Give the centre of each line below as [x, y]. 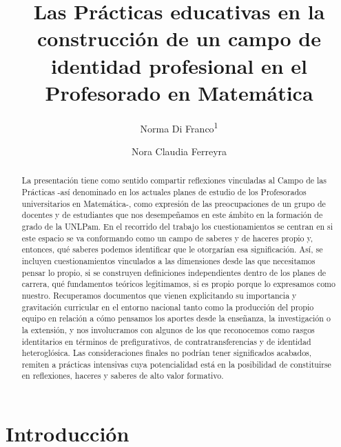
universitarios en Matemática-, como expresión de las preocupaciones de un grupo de [174, 203]
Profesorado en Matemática [179, 92]
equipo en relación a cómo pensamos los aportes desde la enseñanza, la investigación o [176, 318]
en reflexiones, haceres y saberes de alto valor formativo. [123, 376]
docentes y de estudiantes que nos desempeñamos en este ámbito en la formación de [172, 215]
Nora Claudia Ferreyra [179, 151]
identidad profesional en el [179, 65]
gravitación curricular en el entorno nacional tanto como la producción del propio [168, 307]
